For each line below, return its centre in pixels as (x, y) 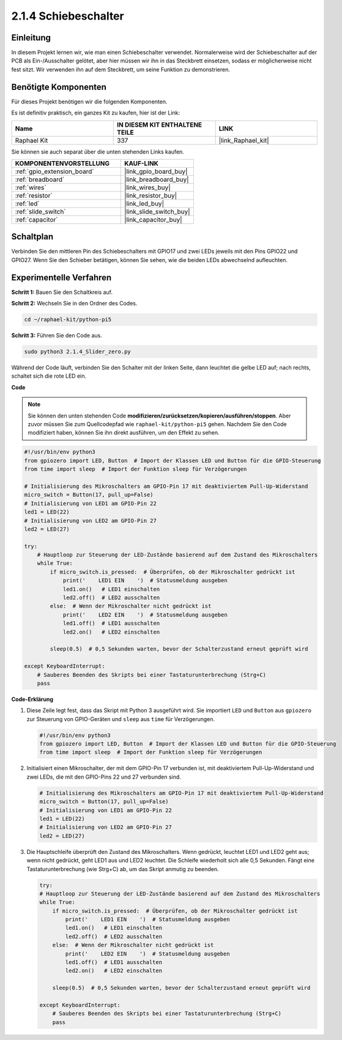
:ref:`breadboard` (40, 179)
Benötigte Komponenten (59, 87)
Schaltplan (32, 237)
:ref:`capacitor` (36, 219)
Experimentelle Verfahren (61, 278)
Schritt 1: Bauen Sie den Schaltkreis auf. (62, 292)
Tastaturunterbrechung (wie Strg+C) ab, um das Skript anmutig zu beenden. (123, 869)
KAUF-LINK (142, 163)
